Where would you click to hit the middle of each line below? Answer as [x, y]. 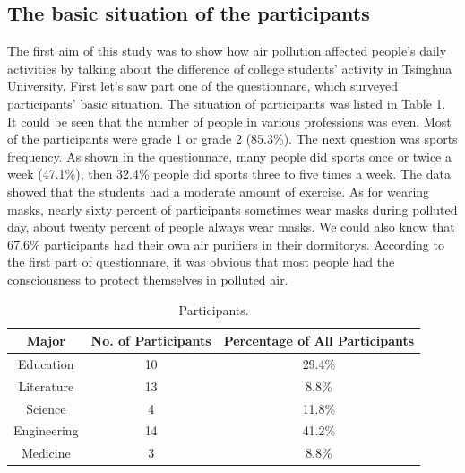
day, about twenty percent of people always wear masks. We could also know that [231, 227]
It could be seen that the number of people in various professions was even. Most [229, 121]
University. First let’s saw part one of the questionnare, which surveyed [203, 86]
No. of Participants [151, 341]
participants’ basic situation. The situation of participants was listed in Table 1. [227, 103]
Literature [46, 385]
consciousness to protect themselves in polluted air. [148, 279]
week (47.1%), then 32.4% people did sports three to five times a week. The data [229, 174]
